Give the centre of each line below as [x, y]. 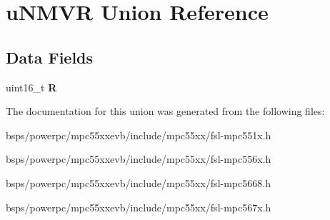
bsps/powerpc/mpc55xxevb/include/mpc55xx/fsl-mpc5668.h [138, 182]
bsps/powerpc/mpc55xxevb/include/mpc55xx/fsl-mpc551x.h [139, 135]
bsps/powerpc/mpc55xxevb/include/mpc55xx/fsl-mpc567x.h [139, 207]
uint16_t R [31, 87]
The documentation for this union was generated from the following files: [165, 111]
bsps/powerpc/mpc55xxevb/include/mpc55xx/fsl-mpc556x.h [139, 159]
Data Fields [50, 57]
